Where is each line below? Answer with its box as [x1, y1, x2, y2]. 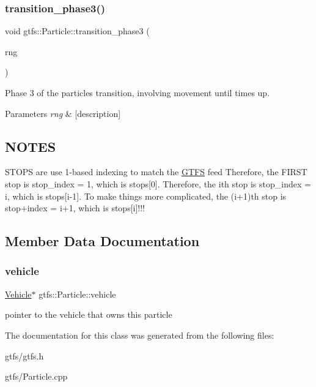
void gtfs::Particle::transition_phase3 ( [5, 24, 150, 37]
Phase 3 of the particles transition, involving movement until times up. [5, 86, 270, 99]
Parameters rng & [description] [5, 107, 121, 119]
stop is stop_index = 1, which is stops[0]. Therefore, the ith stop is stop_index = [5, 177, 311, 190]
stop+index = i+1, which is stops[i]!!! [5, 201, 145, 214]
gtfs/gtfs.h [5, 349, 44, 362]
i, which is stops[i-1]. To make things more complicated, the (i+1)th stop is [5, 189, 287, 202]
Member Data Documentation [5, 231, 200, 250]
